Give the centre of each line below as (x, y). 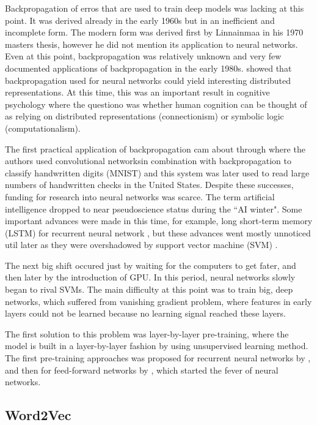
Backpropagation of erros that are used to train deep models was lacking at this (155, 8)
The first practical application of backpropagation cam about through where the (155, 149)
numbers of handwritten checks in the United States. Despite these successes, (149, 185)
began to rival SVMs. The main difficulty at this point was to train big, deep (149, 289)
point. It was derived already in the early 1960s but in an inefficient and (140, 20)
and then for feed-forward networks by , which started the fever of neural (142, 370)
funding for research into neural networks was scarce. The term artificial (140, 196)
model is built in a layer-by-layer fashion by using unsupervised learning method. (157, 346)
